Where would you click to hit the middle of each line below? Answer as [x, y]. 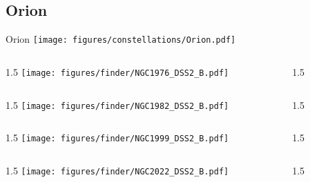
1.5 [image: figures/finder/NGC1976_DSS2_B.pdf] [117, 71]
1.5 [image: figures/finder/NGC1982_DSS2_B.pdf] [117, 104]
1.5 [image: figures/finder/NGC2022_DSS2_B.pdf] [117, 170]
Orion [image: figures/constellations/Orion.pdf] [121, 39]
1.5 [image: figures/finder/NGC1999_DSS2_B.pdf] [117, 138]
